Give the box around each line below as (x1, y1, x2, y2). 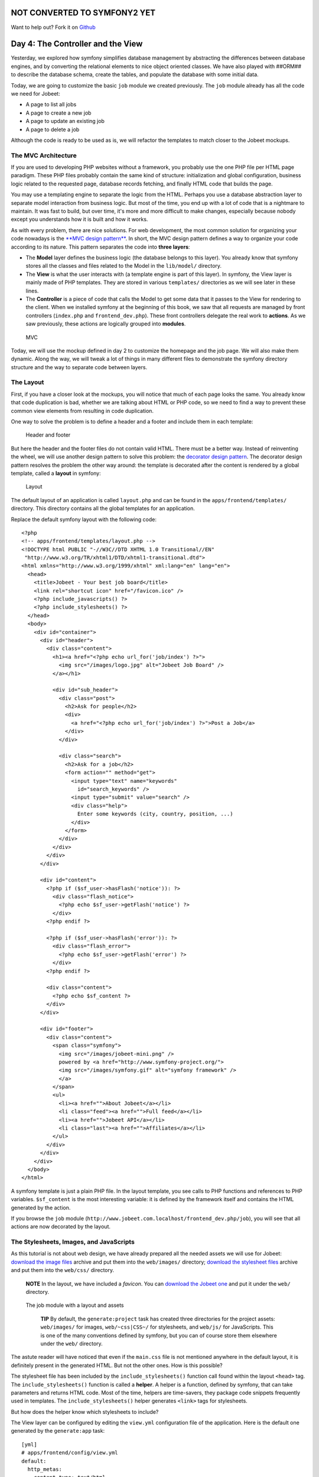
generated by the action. (11, 1204, 71, 1211)
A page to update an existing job (25, 118, 105, 125)
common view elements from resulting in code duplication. (11, 407, 154, 414)
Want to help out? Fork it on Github (11, 24, 96, 31)
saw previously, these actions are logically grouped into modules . (25, 320, 186, 327)
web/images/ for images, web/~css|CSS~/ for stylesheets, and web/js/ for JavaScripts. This (40, 1323, 274, 1330)
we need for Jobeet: (11, 90, 60, 97)
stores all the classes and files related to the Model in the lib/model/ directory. (25, 262, 222, 269)
